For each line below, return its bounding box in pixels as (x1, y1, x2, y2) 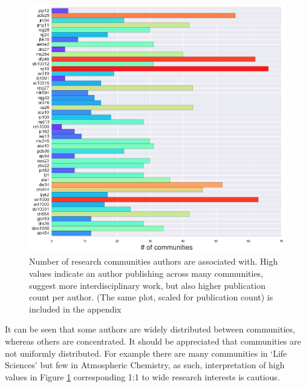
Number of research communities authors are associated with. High (29, 255, 278, 268)
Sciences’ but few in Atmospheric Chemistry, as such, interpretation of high (5, 359, 285, 371)
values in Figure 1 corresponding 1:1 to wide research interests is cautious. (5, 370, 280, 383)
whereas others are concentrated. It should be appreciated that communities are (5, 334, 301, 347)
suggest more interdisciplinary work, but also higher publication (29, 279, 265, 291)
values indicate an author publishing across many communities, (29, 267, 264, 280)
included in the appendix (29, 302, 122, 315)
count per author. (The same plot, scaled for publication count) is (29, 291, 273, 303)
